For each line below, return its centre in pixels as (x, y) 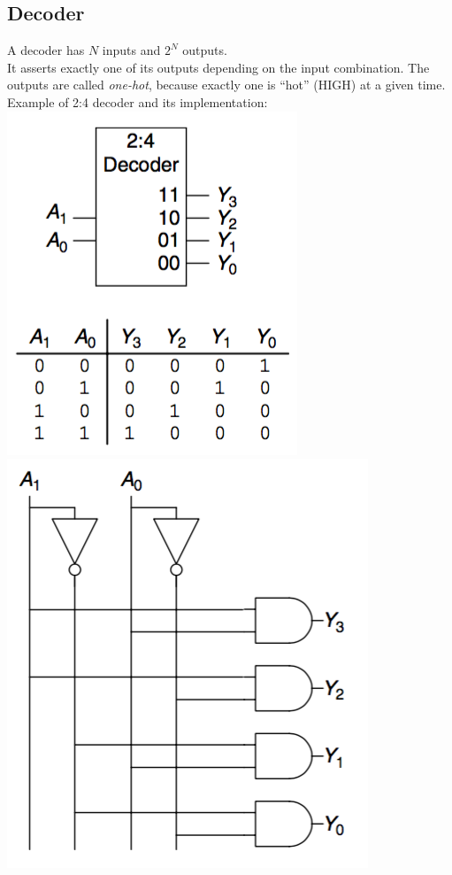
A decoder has (46, 50)
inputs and (131, 50)
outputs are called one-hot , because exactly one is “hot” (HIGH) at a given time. (226, 85)
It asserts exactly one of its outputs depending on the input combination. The (218, 67)
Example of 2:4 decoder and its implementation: (138, 101)
